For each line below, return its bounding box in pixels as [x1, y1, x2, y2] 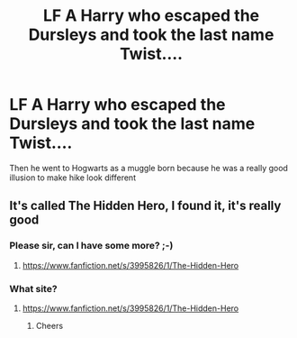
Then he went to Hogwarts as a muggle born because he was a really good [9, 162, 288, 173]
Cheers [35, 320, 64, 331]
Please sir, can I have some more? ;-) [9, 240, 174, 252]
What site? [9, 282, 58, 295]
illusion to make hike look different [9, 172, 137, 183]
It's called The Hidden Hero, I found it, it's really [9, 198, 282, 214]
